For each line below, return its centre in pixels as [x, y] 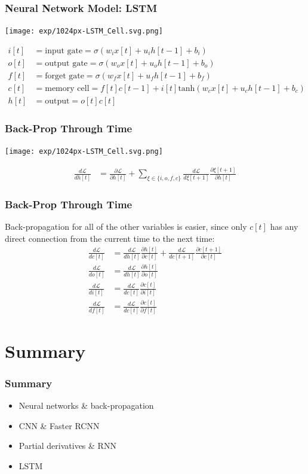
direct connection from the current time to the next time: [110, 238]
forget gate [64, 76]
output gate [66, 63]
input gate [64, 51]
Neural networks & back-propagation [86, 405]
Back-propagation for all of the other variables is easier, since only [126, 227]
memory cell [67, 88]
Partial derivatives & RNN [67, 446]
